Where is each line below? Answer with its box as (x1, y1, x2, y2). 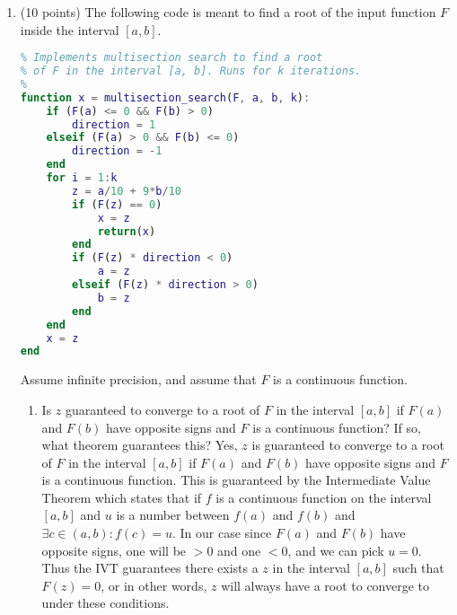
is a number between (116, 505, 230, 524)
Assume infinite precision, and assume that (20, 370, 257, 389)
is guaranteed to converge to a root (251, 435, 444, 454)
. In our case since (171, 523, 272, 542)
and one (217, 540, 261, 559)
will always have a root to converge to (221, 575, 430, 594)
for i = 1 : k (46, 171, 118, 185)
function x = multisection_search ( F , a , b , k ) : (20, 91, 311, 104)
